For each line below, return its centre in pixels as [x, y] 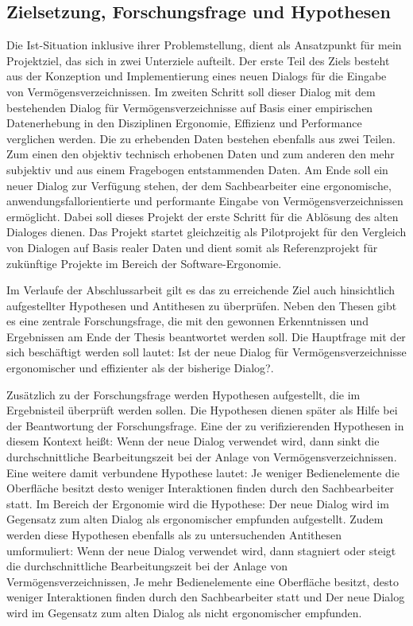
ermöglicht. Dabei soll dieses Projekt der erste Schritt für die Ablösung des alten [203, 216]
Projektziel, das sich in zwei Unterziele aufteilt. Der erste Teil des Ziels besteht [198, 60]
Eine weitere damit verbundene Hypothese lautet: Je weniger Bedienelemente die [203, 472]
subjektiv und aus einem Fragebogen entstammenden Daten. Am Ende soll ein [197, 169]
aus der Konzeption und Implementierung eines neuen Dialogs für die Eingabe [197, 76]
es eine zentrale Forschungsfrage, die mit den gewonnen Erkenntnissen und [187, 321]
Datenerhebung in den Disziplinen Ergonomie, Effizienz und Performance [184, 123]
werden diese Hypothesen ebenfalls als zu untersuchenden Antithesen [174, 535]
